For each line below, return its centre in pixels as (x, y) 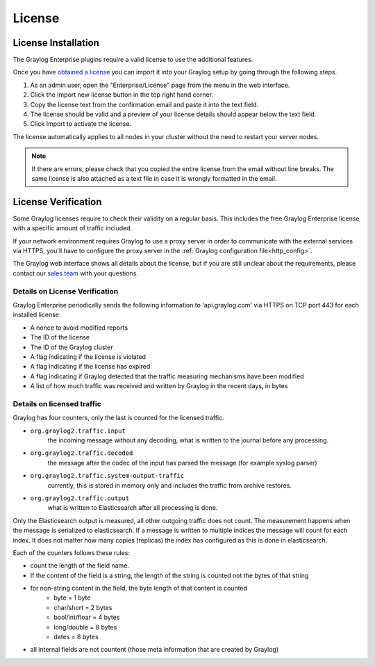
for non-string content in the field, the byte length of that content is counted (139, 588)
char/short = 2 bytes (83, 607)
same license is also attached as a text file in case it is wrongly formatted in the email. (154, 178)
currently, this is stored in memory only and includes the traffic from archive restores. (169, 485)
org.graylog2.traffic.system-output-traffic (107, 476)
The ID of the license (60, 337)
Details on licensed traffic (57, 403)
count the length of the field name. (80, 566)
